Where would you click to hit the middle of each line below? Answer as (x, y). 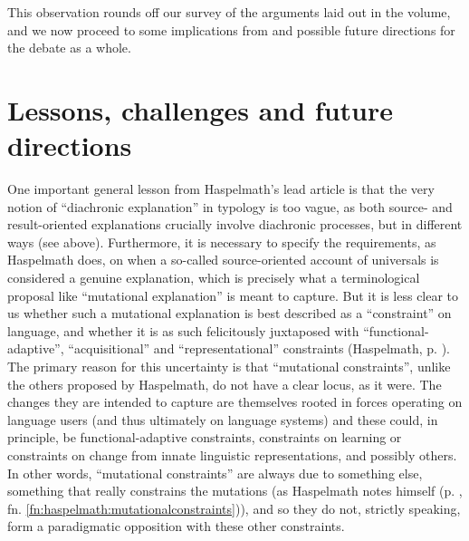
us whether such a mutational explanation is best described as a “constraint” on (230, 313)
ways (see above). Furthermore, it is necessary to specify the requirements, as (222, 242)
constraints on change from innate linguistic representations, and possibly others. (232, 455)
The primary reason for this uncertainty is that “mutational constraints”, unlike (229, 367)
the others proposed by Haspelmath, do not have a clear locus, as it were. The (225, 384)
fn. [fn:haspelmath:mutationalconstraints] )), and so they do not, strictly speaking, (234, 508)
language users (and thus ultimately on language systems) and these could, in (223, 419)
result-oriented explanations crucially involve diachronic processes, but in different (235, 224)
